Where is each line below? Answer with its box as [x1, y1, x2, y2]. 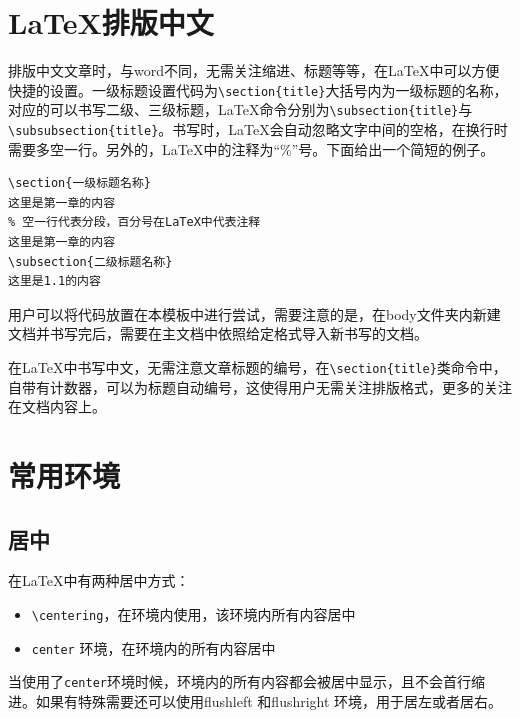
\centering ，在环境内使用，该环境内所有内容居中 [31, 604, 356, 625]
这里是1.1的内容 [8, 274, 101, 289]
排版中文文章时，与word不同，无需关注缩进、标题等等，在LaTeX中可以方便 [8, 60, 500, 81]
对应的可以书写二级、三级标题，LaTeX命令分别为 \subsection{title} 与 [8, 99, 473, 120]
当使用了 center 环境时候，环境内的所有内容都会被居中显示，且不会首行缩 [8, 671, 485, 692]
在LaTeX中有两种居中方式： [8, 570, 190, 591]
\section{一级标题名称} [8, 176, 151, 191]
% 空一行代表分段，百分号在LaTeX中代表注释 [8, 215, 261, 230]
